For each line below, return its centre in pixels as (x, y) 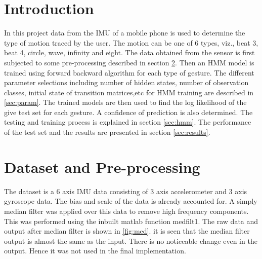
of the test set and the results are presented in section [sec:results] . (107, 132)
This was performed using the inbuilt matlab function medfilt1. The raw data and (131, 221)
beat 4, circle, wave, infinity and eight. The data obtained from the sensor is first (129, 52)
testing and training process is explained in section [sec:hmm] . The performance (128, 122)
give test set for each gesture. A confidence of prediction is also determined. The (128, 112)
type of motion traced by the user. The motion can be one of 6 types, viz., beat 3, (131, 42)
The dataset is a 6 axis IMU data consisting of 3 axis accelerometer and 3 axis (126, 191)
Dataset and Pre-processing (102, 166)
